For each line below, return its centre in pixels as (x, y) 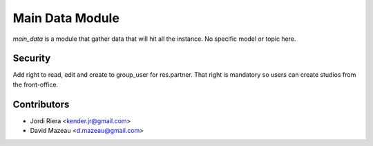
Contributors (41, 104)
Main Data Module (66, 18)
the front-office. (36, 84)
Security (32, 58)
